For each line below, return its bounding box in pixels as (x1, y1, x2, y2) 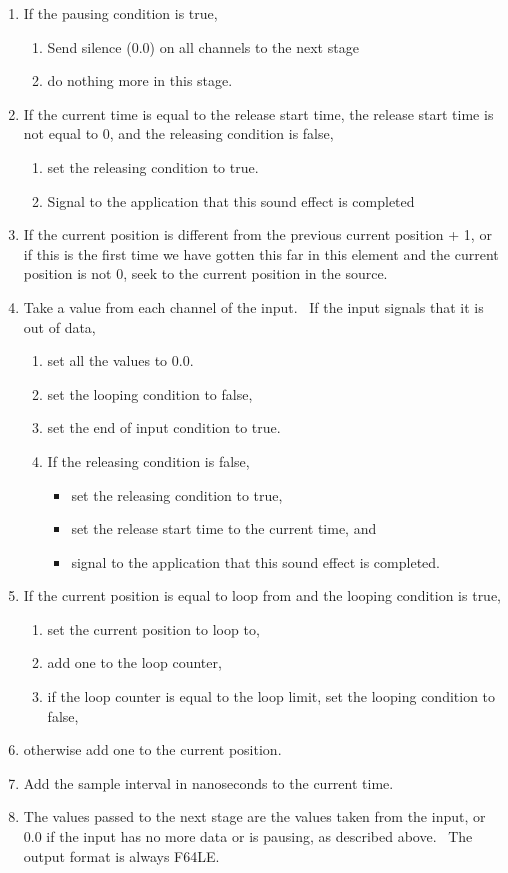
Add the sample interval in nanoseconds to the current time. (23, 772, 394, 793)
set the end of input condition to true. (47, 417, 281, 438)
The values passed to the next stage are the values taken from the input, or (23, 806, 486, 827)
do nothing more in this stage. (47, 70, 233, 91)
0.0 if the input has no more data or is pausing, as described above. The (23, 826, 473, 847)
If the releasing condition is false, (47, 450, 250, 471)
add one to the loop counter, (47, 652, 222, 673)
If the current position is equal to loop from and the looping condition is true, (23, 585, 502, 606)
